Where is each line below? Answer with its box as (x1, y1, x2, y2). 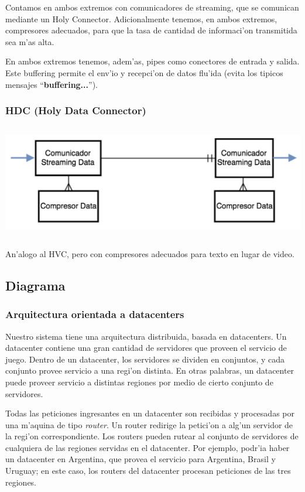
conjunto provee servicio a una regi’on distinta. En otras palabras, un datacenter (5, 364, 294, 377)
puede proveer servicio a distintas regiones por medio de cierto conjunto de (5, 375, 273, 388)
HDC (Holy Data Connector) (5, 103, 146, 118)
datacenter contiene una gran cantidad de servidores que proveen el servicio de (5, 341, 287, 354)
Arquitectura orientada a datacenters (5, 307, 184, 322)
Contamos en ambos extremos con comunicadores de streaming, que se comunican (5, 1, 299, 13)
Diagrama (5, 276, 66, 294)
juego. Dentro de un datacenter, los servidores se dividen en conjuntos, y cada (5, 353, 285, 365)
